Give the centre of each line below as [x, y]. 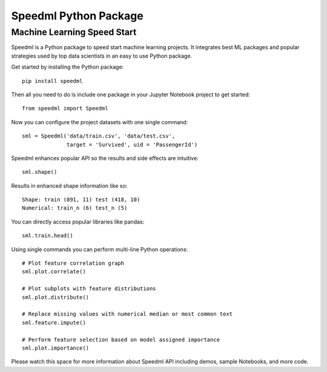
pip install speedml [52, 81]
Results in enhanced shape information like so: [69, 185]
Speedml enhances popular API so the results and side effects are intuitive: [105, 158]
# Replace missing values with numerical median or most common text [127, 314]
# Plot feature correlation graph [73, 263]
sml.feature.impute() [54, 322]
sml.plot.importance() [56, 348]
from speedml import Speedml [65, 108]
